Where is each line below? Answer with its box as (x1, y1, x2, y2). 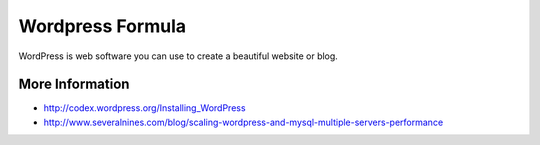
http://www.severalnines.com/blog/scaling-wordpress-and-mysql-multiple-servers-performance (43, 116, 444, 128)
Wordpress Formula (18, 15, 187, 37)
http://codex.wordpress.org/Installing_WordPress (43, 102, 246, 114)
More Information (18, 76, 130, 93)
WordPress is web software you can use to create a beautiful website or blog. (18, 50, 339, 62)
